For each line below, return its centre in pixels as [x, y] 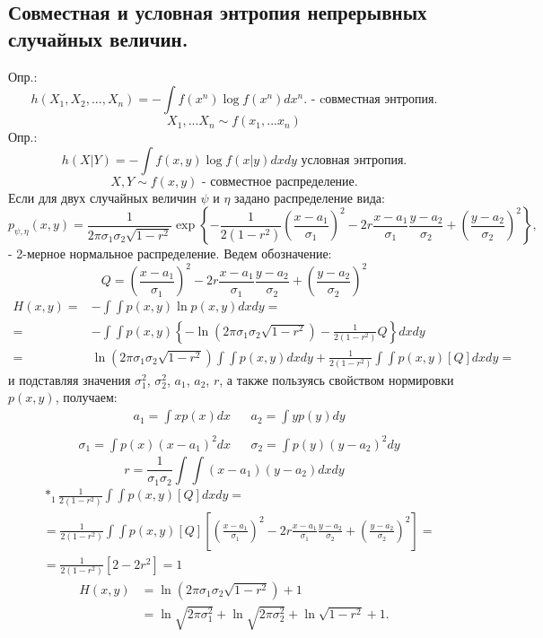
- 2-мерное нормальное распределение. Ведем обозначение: [170, 253]
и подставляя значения [70, 379]
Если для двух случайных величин [102, 197]
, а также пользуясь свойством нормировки [337, 379]
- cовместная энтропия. [374, 100]
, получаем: [86, 397]
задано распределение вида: [310, 197]
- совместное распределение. [280, 182]
